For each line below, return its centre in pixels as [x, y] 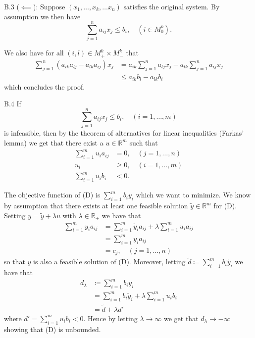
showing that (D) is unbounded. [52, 329]
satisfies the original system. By [172, 6]
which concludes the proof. [45, 87]
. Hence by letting [110, 318]
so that [15, 262]
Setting [15, 215]
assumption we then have [42, 16]
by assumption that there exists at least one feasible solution [96, 206]
